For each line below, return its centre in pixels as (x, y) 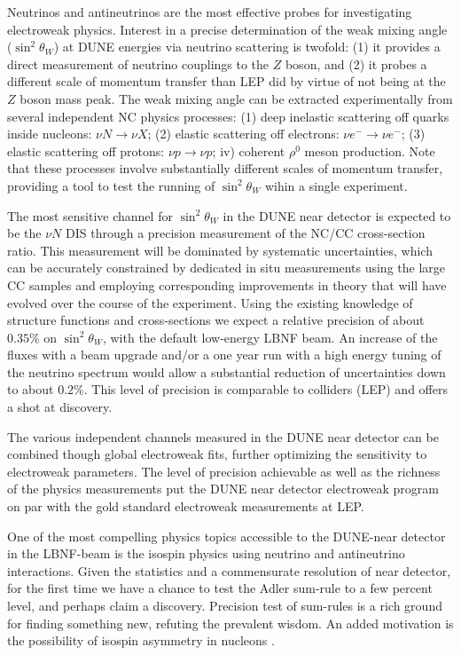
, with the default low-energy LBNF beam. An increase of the (270, 337)
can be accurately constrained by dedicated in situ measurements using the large (227, 268)
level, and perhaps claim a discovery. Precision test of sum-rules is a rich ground (225, 605)
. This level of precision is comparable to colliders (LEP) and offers (266, 389)
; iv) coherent (249, 150)
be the (24, 233)
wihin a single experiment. (336, 185)
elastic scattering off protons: (86, 150)
